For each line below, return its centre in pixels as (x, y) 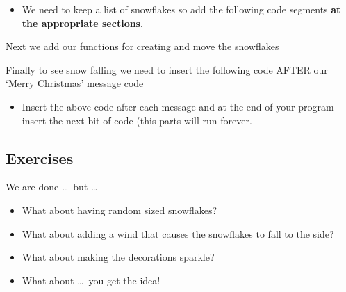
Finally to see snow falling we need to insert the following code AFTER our (167, 69)
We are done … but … (52, 187)
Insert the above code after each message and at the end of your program (178, 106)
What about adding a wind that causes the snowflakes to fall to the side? (178, 233)
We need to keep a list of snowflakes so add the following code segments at (181, 9)
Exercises (40, 157)
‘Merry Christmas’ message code (75, 83)
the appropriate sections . (82, 23)
